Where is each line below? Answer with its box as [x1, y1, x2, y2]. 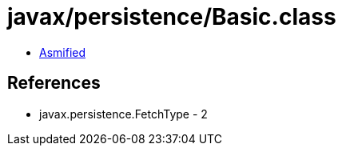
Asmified [39, 45, 86, 59]
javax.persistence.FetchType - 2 [39, 106, 208, 121]
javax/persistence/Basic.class [7, 3, 336, 30]
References [7, 73, 101, 94]
